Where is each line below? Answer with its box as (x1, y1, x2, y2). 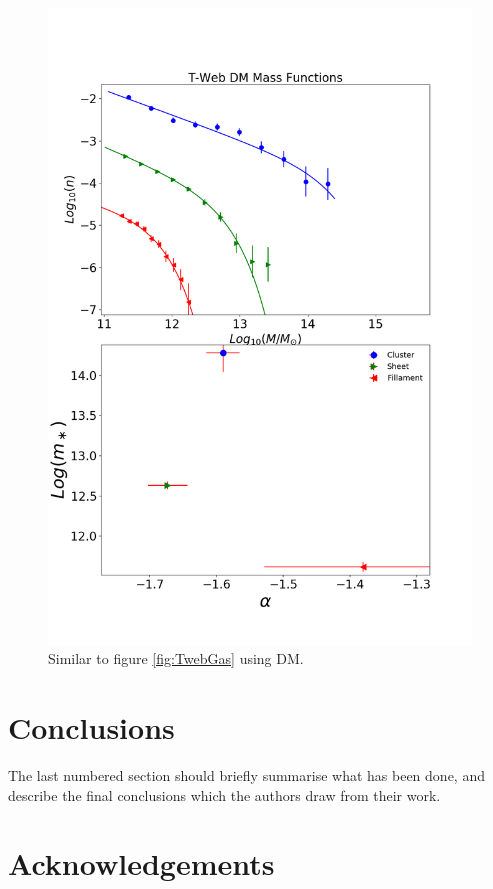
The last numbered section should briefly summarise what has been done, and (8, 764, 485, 785)
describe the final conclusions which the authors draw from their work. (8, 784, 441, 805)
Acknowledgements (8, 843, 275, 884)
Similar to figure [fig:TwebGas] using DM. (48, 648, 304, 669)
